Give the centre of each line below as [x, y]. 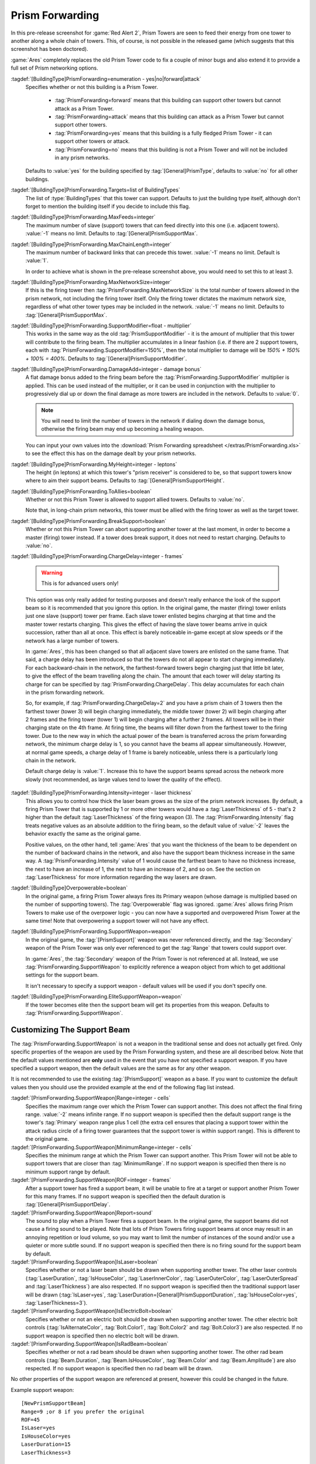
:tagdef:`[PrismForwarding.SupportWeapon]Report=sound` [82, 1213]
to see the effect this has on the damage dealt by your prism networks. [111, 453]
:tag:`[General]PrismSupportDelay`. [68, 1205]
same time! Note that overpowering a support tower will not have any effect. [117, 921]
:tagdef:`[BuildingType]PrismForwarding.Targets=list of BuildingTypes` [96, 190]
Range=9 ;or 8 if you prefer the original [83, 1412]
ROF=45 [31, 1420]
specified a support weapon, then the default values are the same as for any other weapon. [121, 1068]
